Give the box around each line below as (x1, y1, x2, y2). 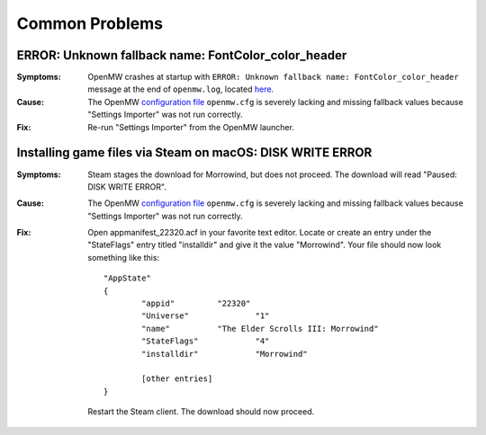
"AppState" (103, 273, 152, 283)
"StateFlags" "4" (140, 336, 270, 346)
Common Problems (16, 13, 164, 33)
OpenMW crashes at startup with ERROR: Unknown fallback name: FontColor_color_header (87, 72, 459, 83)
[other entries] (140, 374, 213, 384)
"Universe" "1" (140, 311, 270, 321)
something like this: (87, 252, 160, 262)
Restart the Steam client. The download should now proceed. (87, 406, 315, 417)
